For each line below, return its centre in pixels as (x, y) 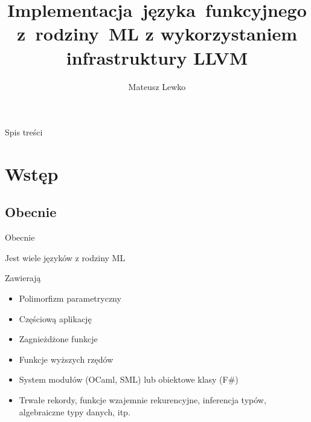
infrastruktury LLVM (157, 57)
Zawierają (23, 278)
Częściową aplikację (55, 318)
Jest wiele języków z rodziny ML (65, 257)
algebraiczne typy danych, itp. (75, 411)
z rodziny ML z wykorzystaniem (157, 34)
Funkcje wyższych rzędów (66, 359)
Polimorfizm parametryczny (70, 298)
